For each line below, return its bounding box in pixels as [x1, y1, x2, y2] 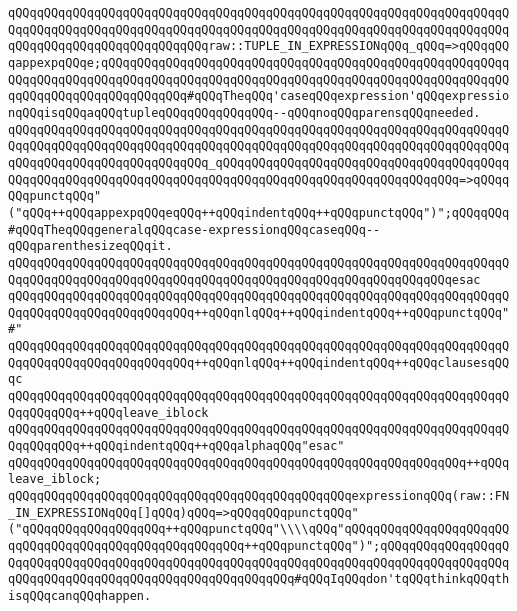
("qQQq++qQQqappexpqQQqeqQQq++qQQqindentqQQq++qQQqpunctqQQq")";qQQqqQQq [8, 205, 510, 220]
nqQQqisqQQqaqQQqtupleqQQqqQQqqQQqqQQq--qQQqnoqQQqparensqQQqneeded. [8, 105, 481, 120]
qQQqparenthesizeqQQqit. [8, 239, 173, 254]
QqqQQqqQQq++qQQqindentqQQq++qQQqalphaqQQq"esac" [8, 439, 345, 454]
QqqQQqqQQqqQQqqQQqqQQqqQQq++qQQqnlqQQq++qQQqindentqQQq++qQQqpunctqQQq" [8, 305, 510, 320]
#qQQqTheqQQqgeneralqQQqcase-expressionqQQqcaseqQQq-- [8, 222, 381, 237]
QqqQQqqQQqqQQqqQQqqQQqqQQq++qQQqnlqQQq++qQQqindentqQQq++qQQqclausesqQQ [8, 355, 510, 370]
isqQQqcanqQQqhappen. [8, 588, 152, 603]
